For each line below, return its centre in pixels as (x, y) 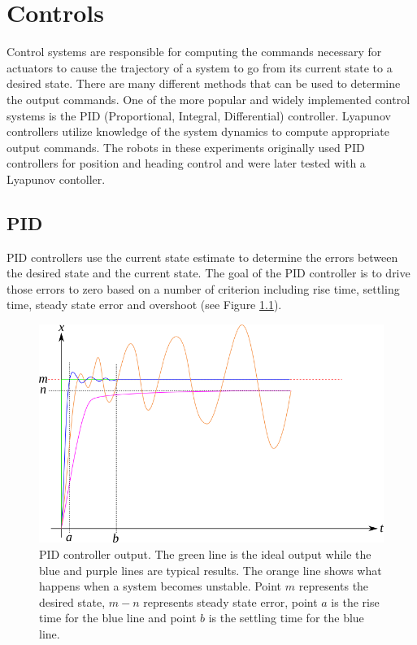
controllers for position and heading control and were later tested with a (186, 163)
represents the (334, 586)
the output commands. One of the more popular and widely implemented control (208, 99)
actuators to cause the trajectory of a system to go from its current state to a (200, 67)
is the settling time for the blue (286, 618)
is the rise (355, 601)
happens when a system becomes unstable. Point (161, 586)
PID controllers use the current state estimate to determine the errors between (202, 257)
